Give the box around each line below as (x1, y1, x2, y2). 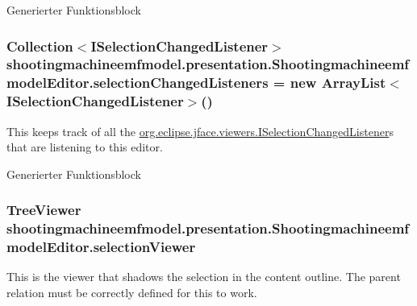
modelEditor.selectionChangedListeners (6, 72, 269, 93)
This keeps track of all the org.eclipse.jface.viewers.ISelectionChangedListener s (6, 122, 394, 139)
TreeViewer (6, 200, 81, 220)
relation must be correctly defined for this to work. (6, 284, 257, 301)
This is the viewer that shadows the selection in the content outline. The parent (6, 268, 401, 285)
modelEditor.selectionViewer (6, 237, 196, 257)
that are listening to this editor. (6, 139, 163, 155)
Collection (6, 35, 73, 56)
